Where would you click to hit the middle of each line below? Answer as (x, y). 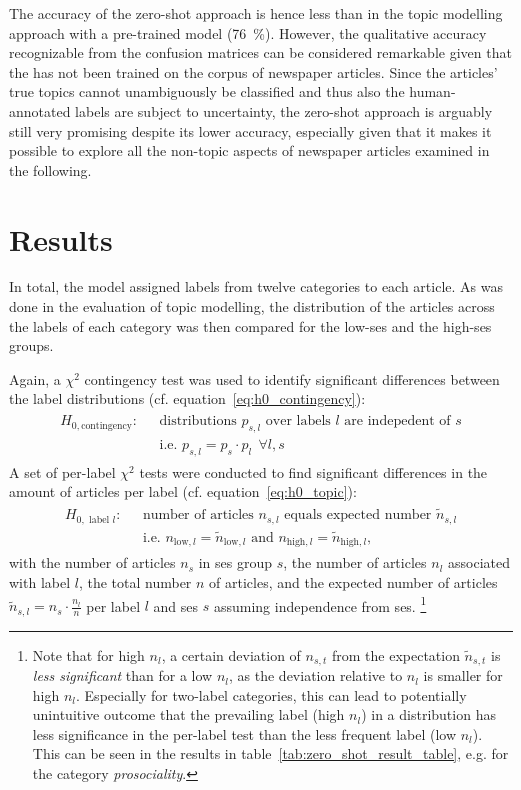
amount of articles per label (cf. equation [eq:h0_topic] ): (183, 491)
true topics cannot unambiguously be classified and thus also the (207, 91)
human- (432, 91)
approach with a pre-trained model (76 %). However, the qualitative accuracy (248, 32)
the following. (50, 169)
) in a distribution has (428, 714)
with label (40, 581)
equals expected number (358, 515)
